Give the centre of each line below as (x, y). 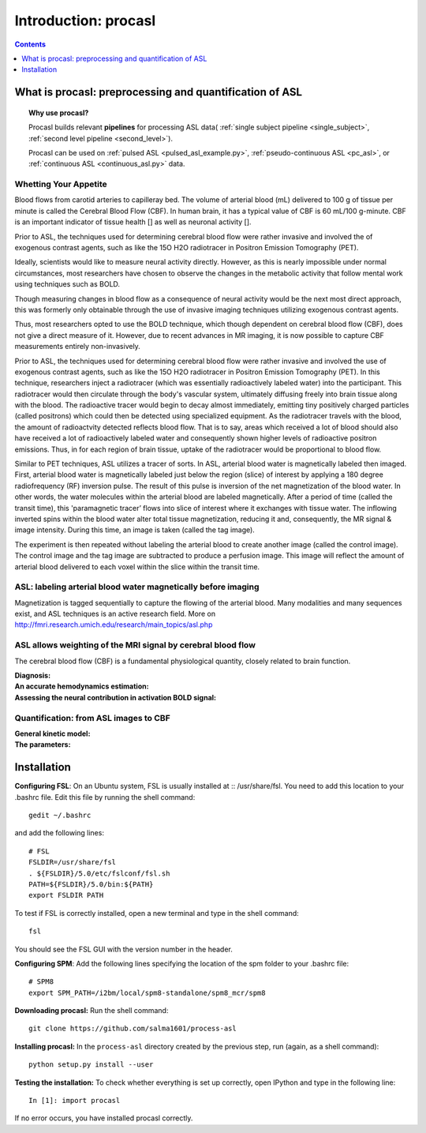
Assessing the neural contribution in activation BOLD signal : (116, 697)
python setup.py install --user (91, 1065)
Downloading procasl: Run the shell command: (92, 1011)
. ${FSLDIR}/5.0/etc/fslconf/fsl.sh (99, 873)
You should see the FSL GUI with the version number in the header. (123, 949)
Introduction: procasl (85, 21)
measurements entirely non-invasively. (78, 347)
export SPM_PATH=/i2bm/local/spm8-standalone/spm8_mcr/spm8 (147, 992)
